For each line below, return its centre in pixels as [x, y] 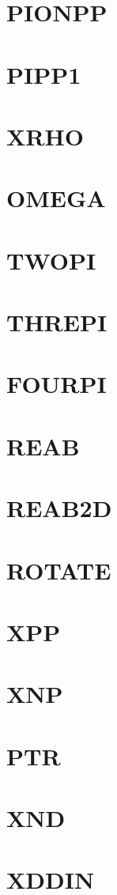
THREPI [57, 322]
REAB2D [59, 508]
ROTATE [59, 570]
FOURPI [57, 384]
